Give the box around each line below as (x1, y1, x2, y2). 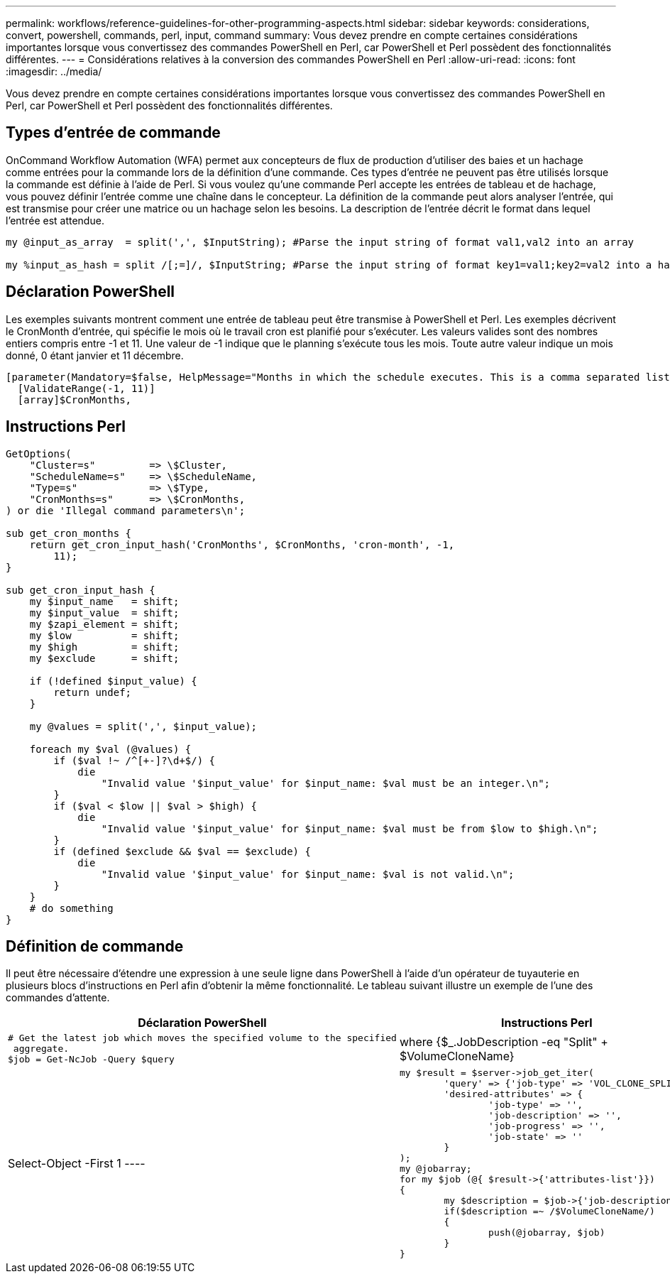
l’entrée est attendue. (6, 214, 104, 227)
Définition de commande (6, 937, 184, 955)
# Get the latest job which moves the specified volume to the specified (8, 1033, 397, 1044)
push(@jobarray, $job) (488, 1227, 605, 1239)
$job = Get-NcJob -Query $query (8, 1054, 175, 1065)
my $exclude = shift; (29, 652, 180, 664)
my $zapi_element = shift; (29, 618, 180, 630)
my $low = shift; (29, 629, 180, 641)
